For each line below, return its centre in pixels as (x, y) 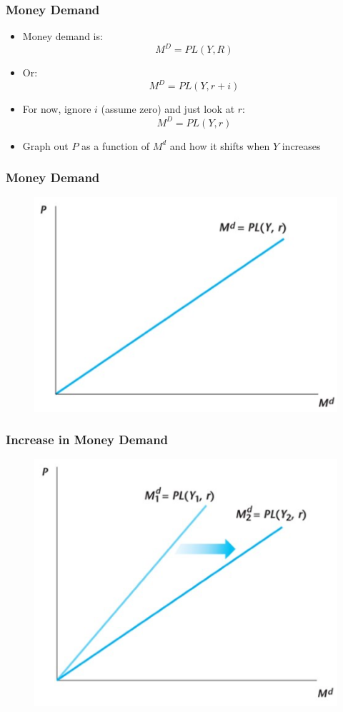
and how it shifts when (220, 145)
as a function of (116, 145)
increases (301, 145)
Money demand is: (63, 36)
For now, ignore (57, 109)
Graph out (45, 145)
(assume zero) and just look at (168, 109)
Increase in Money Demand (87, 440)
